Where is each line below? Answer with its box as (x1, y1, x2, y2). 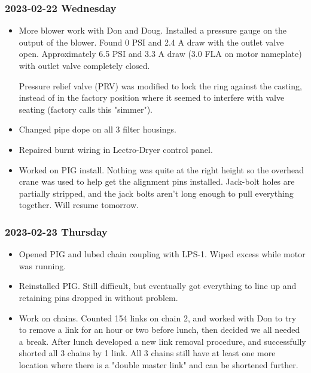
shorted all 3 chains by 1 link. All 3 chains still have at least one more (19, 347, 276, 359)
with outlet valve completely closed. (19, 59, 150, 71)
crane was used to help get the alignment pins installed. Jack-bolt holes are (19, 175, 295, 188)
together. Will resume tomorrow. (19, 198, 139, 211)
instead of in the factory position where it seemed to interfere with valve (19, 91, 285, 104)
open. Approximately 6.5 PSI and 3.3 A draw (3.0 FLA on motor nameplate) (19, 47, 302, 60)
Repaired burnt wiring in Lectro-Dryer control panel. (19, 143, 213, 155)
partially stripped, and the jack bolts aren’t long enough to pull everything (19, 186, 294, 199)
